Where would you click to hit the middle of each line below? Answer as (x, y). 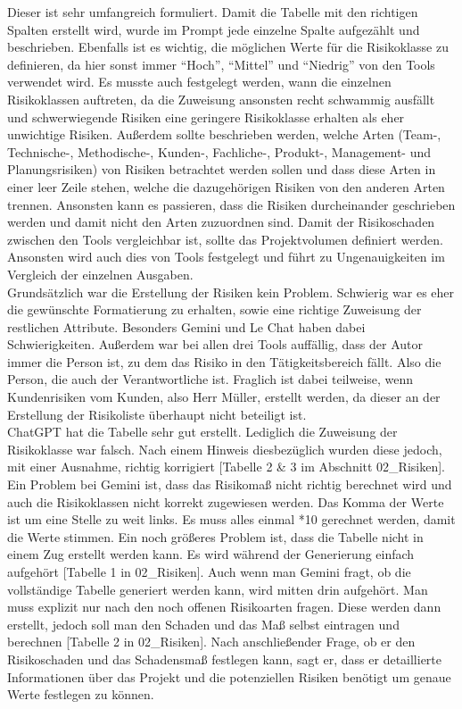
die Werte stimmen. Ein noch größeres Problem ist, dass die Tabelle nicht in (215, 536)
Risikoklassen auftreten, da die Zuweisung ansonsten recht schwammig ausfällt (221, 99)
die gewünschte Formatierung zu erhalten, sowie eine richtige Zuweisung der (214, 309)
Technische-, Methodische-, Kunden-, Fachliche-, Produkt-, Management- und (219, 151)
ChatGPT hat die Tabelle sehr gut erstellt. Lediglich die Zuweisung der (202, 432)
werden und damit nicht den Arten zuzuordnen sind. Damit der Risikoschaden (221, 222)
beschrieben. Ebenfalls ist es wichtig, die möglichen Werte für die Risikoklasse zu (228, 47)
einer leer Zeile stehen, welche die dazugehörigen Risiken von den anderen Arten (226, 186)
